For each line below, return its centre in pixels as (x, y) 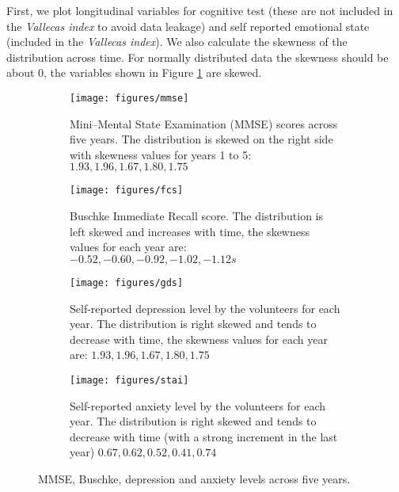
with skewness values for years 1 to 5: (161, 154)
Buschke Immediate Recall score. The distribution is (197, 216)
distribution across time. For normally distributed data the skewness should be (198, 57)
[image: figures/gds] (127, 282)
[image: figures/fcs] (127, 191)
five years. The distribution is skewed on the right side (201, 139)
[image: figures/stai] (129, 380)
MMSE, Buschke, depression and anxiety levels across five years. (194, 478)
